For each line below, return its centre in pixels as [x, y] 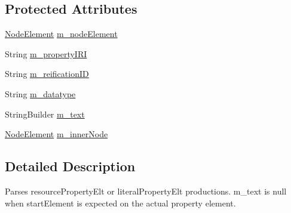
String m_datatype [40, 93]
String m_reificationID [47, 74]
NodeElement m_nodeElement [61, 34]
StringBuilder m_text [45, 114]
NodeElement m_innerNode [56, 134]
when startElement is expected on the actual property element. [120, 203]
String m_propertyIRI [46, 53]
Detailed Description [70, 166]
